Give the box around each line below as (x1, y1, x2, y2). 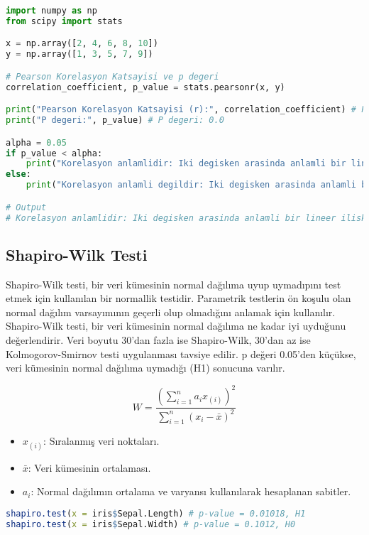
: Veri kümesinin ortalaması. (28, 460, 151, 475)
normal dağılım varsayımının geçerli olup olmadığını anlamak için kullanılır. (6, 304, 336, 319)
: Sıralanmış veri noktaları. (43, 433, 160, 448)
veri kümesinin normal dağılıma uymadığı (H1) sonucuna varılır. (6, 360, 285, 375)
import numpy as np (6, 6, 97, 16)
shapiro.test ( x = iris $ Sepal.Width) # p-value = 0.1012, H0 (6, 519, 296, 529)
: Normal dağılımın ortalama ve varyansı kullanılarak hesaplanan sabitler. (31, 484, 351, 499)
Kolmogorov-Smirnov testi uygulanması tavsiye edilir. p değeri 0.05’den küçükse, (6, 346, 356, 361)
